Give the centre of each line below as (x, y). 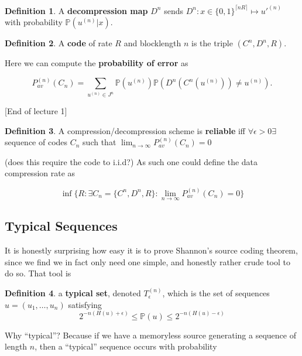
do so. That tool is (38, 273)
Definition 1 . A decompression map (76, 10)
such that (99, 142)
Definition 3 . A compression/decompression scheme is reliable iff (125, 130)
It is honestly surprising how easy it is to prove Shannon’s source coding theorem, (151, 250)
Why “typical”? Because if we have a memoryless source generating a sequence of (150, 335)
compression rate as (40, 173)
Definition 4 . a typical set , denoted (73, 293)
